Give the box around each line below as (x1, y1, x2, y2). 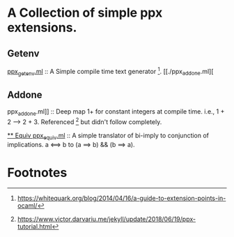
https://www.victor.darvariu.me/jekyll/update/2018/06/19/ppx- (17, 215, 196, 224)
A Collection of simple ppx (7, 5, 163, 21)
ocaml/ (17, 201, 38, 210)
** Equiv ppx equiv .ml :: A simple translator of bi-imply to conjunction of (7, 131, 210, 141)
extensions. (7, 20, 77, 36)
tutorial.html (17, 222, 52, 231)
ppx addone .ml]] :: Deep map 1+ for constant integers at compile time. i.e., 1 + (7, 107, 225, 118)
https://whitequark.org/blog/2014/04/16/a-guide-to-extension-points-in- (17, 194, 226, 203)
